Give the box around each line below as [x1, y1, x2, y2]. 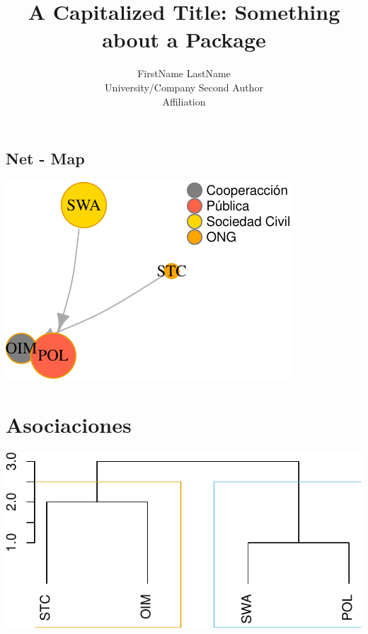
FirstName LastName [137, 66, 231, 81]
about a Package [102, 25, 266, 54]
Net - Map [6, 147, 85, 169]
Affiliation [162, 94, 206, 108]
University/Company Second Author [105, 79, 263, 94]
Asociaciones [6, 409, 132, 438]
